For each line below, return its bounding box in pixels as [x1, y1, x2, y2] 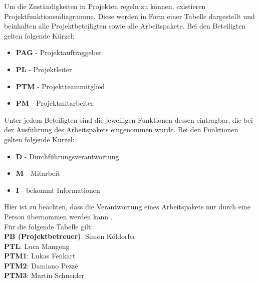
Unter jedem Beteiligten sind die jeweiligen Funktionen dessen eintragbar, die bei [4, 114, 253, 125]
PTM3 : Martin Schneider [4, 270, 84, 280]
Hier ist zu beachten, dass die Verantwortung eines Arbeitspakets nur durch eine [4, 201, 250, 212]
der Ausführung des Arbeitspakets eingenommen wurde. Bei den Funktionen [4, 124, 238, 135]
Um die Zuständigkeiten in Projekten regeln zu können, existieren [4, 1, 206, 11]
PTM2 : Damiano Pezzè [4, 260, 78, 270]
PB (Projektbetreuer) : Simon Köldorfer [4, 231, 136, 241]
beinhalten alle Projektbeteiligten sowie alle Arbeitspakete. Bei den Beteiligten [4, 21, 246, 31]
